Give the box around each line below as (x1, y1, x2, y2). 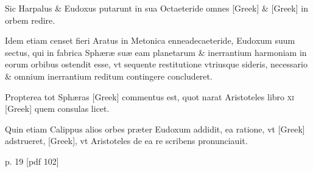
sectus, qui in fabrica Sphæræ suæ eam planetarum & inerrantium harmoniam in (5, 46, 307, 58)
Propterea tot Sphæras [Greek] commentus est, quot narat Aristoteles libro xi (5, 90, 294, 103)
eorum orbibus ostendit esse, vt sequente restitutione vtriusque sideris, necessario (5, 58, 308, 71)
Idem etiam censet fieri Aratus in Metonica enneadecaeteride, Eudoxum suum (5, 34, 295, 47)
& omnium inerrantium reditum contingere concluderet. (5, 69, 213, 82)
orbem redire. (5, 13, 55, 26)
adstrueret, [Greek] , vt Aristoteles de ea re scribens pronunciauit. (5, 134, 248, 147)
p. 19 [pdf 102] (5, 154, 59, 167)
